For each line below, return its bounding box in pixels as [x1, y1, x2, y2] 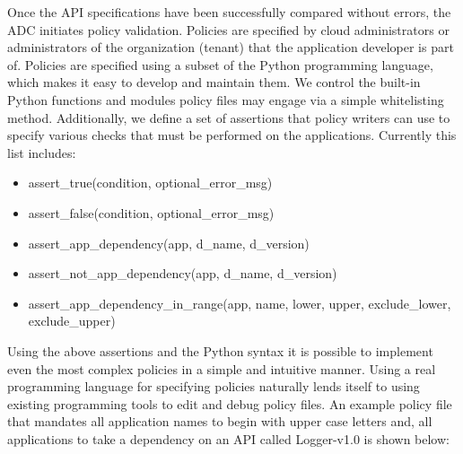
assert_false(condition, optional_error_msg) [28, 203, 275, 222]
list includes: [7, 143, 76, 162]
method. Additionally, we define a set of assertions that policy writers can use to [7, 108, 450, 127]
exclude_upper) [28, 311, 116, 330]
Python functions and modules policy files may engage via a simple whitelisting [7, 90, 444, 109]
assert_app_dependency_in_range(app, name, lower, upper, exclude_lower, [28, 293, 451, 312]
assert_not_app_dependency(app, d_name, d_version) [28, 264, 337, 283]
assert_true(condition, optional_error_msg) [28, 173, 273, 192]
